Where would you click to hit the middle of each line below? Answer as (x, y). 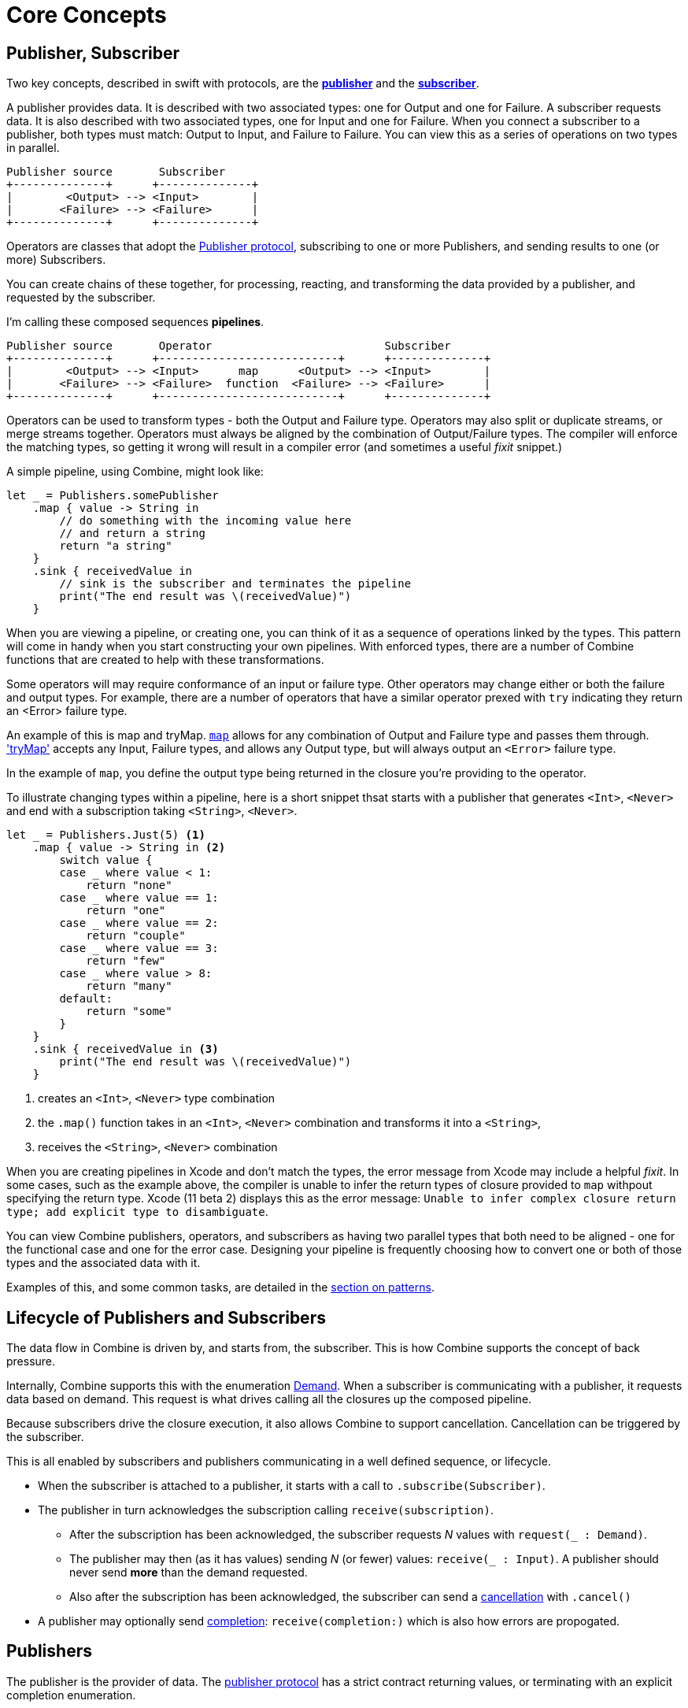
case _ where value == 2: (139, 923)
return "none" (129, 885)
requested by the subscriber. (81, 298)
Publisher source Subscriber (116, 172)
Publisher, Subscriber (93, 53)
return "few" (126, 961)
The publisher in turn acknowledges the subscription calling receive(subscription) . (266, 1510)
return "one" (126, 911)
